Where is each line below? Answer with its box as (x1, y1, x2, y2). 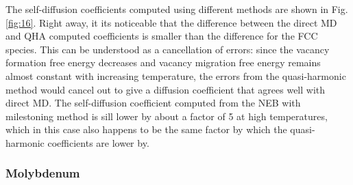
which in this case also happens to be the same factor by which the (5, 122, 287, 137)
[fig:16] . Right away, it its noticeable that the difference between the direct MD (5, 15, 337, 29)
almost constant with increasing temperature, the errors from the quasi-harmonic (5, 68, 346, 83)
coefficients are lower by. (47, 135, 149, 150)
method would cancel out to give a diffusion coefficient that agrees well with (5, 82, 326, 96)
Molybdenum (5, 165, 80, 182)
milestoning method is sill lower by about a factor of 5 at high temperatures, (5, 109, 328, 123)
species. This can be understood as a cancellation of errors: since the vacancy (5, 42, 330, 56)
